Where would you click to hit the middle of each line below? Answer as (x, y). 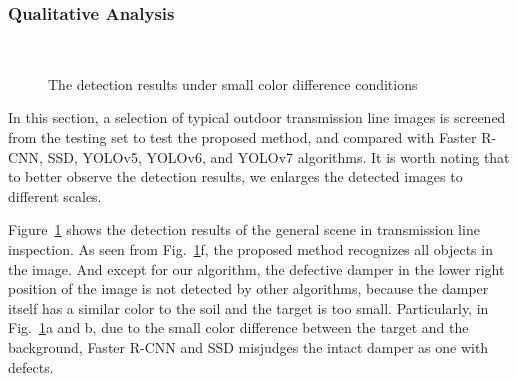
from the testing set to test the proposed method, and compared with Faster (242, 137)
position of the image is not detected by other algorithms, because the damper (248, 288)
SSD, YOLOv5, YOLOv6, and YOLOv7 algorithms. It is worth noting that (278, 156)
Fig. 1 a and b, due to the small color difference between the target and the (238, 327)
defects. (31, 366)
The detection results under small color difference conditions (233, 83)
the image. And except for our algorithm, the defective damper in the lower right (256, 268)
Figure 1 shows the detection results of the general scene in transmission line (244, 229)
